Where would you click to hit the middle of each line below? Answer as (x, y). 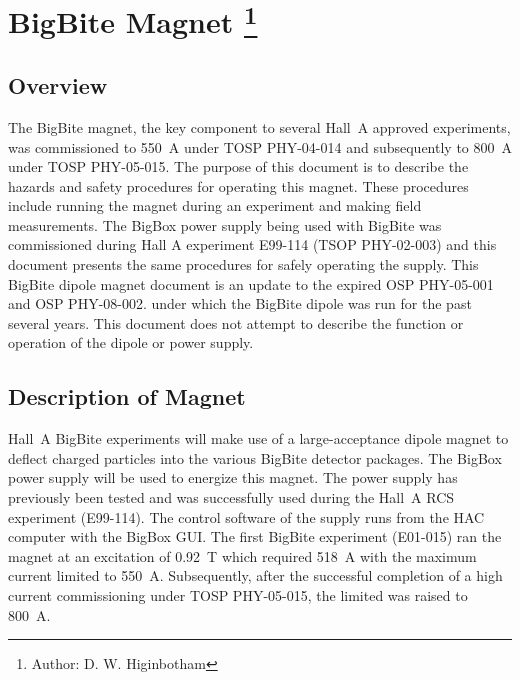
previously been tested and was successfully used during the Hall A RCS (231, 497)
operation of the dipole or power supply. (131, 342)
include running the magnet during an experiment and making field (215, 205)
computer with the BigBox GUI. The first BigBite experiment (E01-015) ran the (255, 536)
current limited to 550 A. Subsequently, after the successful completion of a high (255, 575)
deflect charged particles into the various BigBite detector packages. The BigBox (255, 457)
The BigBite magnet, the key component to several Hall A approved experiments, (259, 126)
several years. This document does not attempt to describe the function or (236, 322)
